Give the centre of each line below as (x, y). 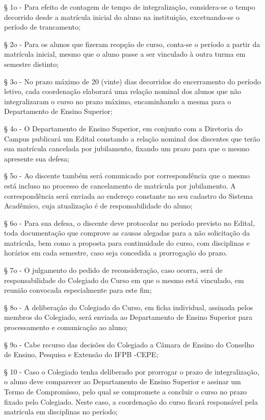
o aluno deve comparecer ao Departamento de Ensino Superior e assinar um (123, 381)
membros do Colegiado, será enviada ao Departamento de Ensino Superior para (128, 317)
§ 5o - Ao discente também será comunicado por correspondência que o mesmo (127, 176)
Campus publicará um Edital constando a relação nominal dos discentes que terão (132, 138)
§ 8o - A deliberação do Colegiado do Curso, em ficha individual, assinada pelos (129, 307)
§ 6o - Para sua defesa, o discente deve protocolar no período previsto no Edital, (129, 223)
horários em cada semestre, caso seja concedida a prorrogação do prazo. (116, 253)
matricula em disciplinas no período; (61, 412)
